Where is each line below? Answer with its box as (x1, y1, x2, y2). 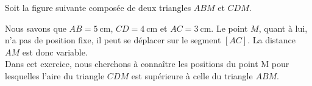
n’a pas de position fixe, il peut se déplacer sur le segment (5, 34, 221, 46)
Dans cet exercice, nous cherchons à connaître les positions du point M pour (5, 57, 289, 70)
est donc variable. (22, 45, 88, 58)
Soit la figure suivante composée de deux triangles (5, 1, 191, 13)
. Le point (211, 21, 248, 34)
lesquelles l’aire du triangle (5, 69, 105, 82)
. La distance (247, 34, 296, 46)
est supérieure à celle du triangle (131, 69, 253, 82)
